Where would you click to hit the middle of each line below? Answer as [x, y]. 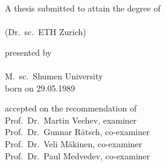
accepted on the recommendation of [71, 108]
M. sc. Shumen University [54, 75]
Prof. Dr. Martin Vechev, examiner [71, 120]
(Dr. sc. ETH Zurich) [46, 32]
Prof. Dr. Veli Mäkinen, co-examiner [74, 143]
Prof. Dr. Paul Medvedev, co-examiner [78, 155]
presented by [28, 52]
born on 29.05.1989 [40, 88]
